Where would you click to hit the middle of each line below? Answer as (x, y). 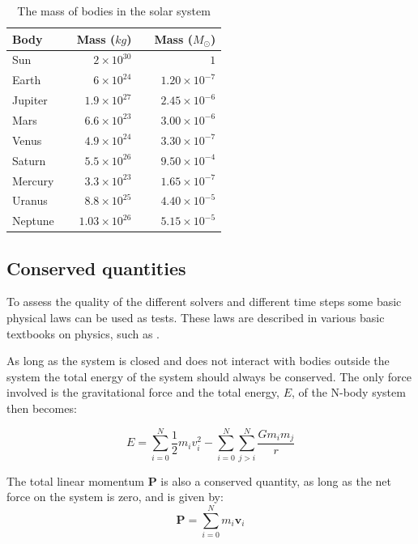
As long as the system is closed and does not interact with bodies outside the (198, 361)
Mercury (33, 180)
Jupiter (30, 100)
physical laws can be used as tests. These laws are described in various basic (196, 318)
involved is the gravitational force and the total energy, (143, 392)
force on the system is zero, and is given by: (115, 497)
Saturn (29, 160)
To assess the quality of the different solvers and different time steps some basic (204, 302)
